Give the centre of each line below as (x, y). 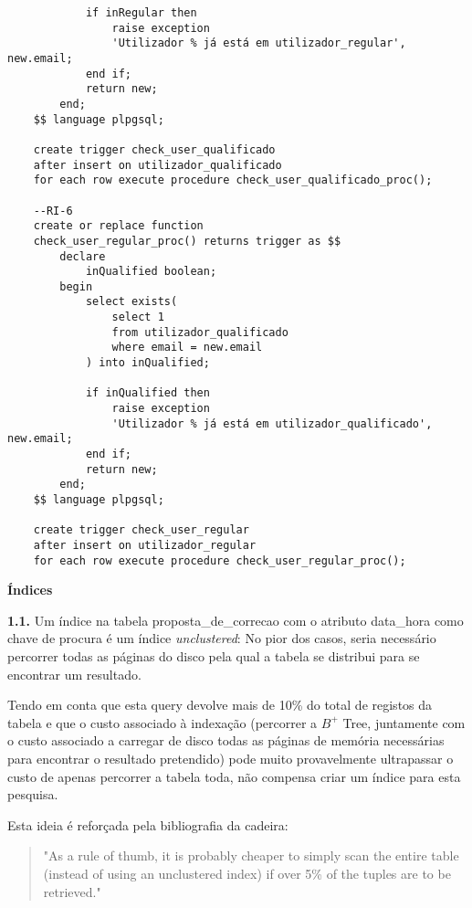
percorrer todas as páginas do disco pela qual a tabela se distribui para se (214, 656)
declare (83, 256)
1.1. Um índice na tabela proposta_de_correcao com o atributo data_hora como (236, 620)
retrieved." (72, 891)
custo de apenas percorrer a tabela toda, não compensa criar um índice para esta (234, 776)
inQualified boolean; (151, 272)
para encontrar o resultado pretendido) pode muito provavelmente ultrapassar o (231, 759)
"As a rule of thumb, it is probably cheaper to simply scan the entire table (251, 855)
